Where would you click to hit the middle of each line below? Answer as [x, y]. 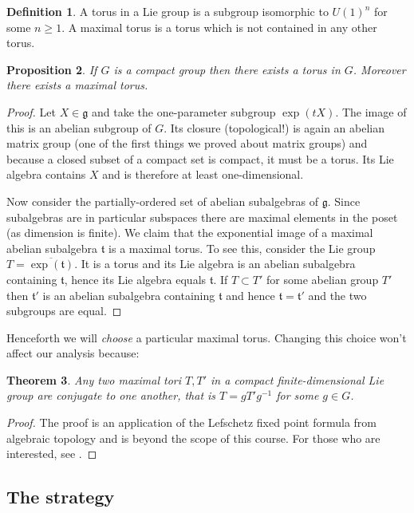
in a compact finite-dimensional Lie [298, 379]
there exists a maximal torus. [77, 85]
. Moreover [379, 69]
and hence [250, 295]
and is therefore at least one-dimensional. [203, 174]
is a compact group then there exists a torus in [227, 69]
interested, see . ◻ [52, 454]
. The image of [371, 111]
